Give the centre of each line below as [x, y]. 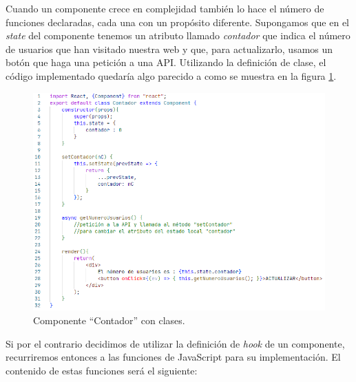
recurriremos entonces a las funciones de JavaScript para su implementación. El [173, 357]
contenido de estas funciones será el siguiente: [102, 370]
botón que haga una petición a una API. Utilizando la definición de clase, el [166, 62]
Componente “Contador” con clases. [109, 320]
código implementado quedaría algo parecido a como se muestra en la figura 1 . [171, 75]
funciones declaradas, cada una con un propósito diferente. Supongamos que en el [178, 22]
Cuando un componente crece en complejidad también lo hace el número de [165, 8]
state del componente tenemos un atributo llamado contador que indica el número [178, 35]
